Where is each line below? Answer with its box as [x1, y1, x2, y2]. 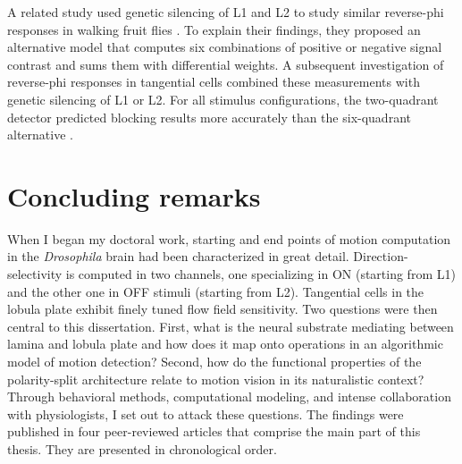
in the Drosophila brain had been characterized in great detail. [7, 247, 349, 266]
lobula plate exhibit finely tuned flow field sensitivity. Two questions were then [7, 299, 438, 318]
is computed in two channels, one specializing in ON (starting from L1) [65, 265, 456, 283]
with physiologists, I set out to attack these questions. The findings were [7, 404, 404, 423]
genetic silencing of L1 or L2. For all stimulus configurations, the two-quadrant [7, 89, 439, 108]
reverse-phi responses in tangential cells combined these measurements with [7, 72, 420, 91]
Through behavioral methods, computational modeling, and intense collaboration [7, 387, 451, 406]
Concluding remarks [7, 177, 261, 214]
